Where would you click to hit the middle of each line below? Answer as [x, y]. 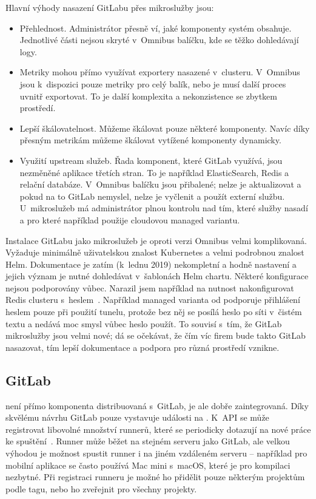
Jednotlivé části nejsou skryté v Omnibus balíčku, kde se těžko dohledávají [159, 40]
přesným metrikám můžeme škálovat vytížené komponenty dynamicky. [150, 140]
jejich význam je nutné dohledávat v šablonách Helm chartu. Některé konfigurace [157, 276]
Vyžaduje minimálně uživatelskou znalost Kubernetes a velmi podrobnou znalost [155, 252]
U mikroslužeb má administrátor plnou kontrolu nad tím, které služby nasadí [164, 208]
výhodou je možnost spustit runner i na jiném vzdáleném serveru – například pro [156, 453]
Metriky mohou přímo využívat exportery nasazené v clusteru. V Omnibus [160, 72]
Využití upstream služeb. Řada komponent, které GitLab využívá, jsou [151, 160]
